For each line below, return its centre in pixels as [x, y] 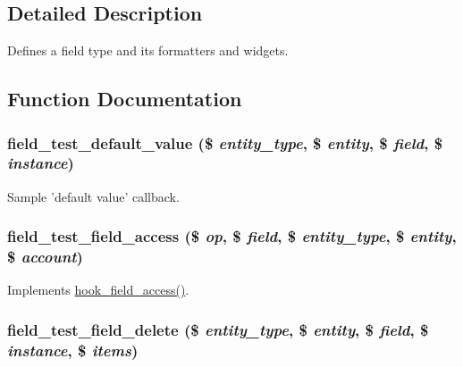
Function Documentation [125, 99]
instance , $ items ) [73, 350]
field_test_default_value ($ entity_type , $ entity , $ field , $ [225, 142]
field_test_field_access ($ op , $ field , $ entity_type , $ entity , [232, 236]
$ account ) [45, 257]
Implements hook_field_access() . [98, 290]
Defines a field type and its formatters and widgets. [148, 50]
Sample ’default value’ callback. [93, 196]
